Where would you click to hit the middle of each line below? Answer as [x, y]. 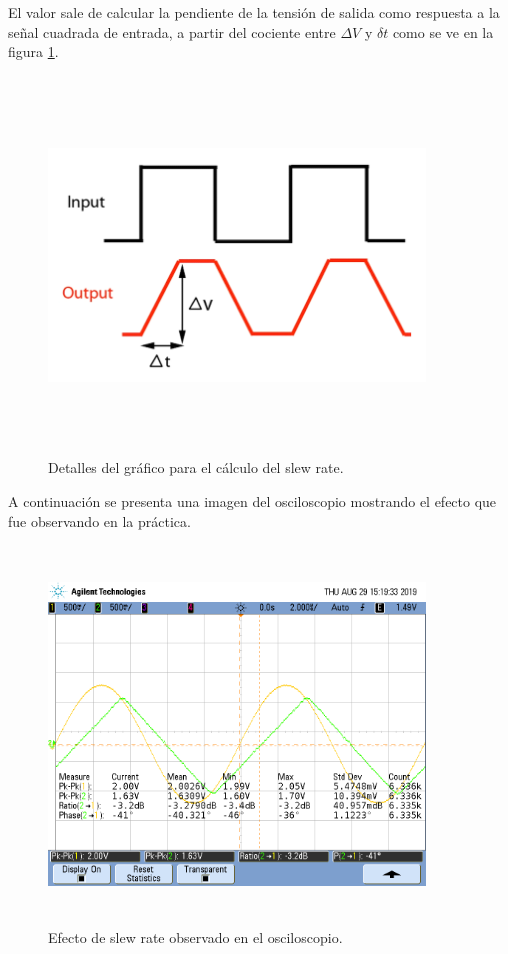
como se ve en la [443, 31]
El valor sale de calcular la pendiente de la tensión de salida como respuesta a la [254, 12]
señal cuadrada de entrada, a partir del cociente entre [172, 31]
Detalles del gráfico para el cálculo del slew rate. [196, 467]
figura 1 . [33, 51]
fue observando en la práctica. [99, 520]
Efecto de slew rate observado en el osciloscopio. [195, 936]
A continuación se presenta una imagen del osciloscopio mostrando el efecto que [252, 500]
